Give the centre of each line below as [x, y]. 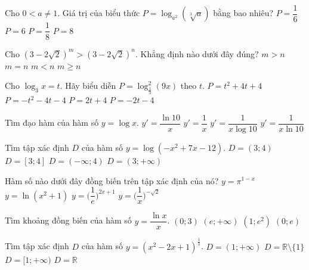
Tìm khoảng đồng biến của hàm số [68, 220]
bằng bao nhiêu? [243, 13]
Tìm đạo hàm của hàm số [52, 122]
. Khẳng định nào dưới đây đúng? [197, 53]
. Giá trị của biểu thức [99, 13]
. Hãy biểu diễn [88, 86]
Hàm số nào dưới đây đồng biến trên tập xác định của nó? [112, 180]
